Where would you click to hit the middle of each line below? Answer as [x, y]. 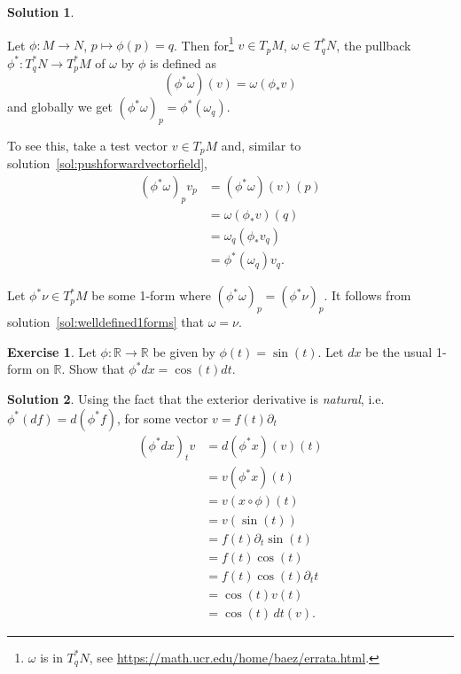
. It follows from [367, 295]
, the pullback [374, 45]
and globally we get [60, 107]
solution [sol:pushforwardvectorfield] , [107, 163]
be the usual [399, 351]
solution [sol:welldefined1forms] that [105, 322]
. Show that [93, 369]
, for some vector [163, 418]
